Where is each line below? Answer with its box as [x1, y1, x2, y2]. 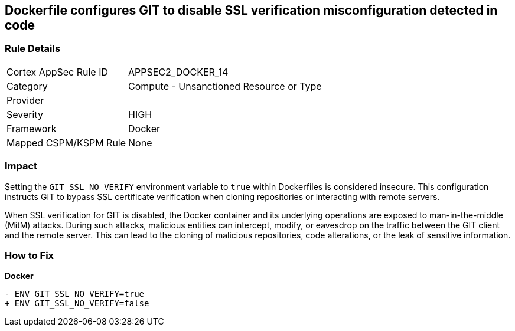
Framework [6, 122, 57, 135]
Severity [6, 108, 43, 120]
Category [6, 80, 48, 92]
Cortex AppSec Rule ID [6, 65, 109, 78]
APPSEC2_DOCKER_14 [128, 65, 229, 78]
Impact [5, 160, 38, 172]
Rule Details [5, 42, 61, 55]
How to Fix [5, 249, 54, 261]
